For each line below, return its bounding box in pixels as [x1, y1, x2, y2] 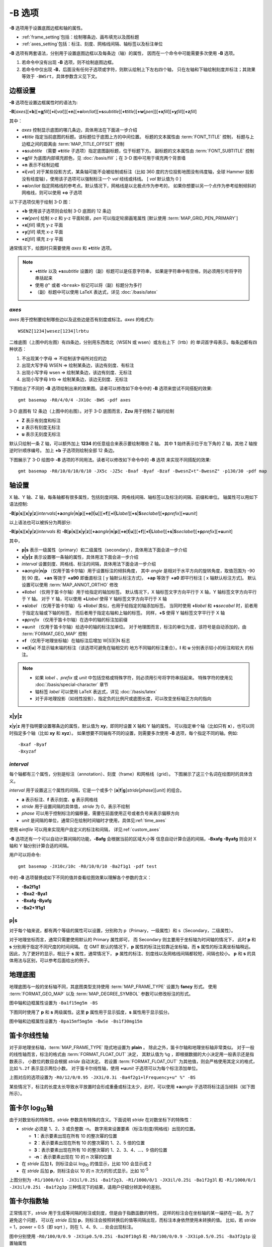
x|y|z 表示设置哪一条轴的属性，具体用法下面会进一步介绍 [21, 554, 139, 560]
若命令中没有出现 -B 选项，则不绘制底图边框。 [21, 59, 116, 65]
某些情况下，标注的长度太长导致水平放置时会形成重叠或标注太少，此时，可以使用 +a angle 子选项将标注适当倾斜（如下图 [9, 1083, 256, 1089]
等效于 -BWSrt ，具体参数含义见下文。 [21, 73, 100, 79]
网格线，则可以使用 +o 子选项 [21, 190, 82, 196]
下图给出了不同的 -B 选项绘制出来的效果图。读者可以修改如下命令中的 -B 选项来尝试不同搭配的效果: [9, 386, 213, 392]
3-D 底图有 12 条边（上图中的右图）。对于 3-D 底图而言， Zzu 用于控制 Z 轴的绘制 [9, 408, 174, 414]
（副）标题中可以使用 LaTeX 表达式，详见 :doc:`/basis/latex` [35, 289, 158, 295]
